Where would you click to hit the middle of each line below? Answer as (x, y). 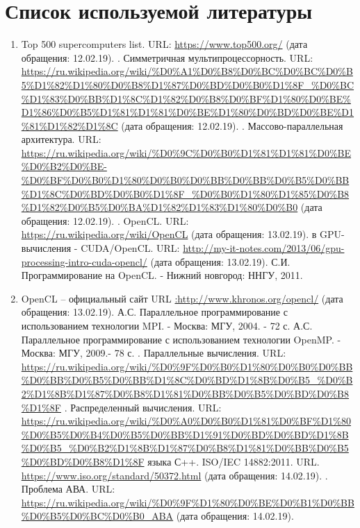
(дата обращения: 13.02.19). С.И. (220, 261)
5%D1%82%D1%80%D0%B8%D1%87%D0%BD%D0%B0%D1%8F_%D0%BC (188, 84)
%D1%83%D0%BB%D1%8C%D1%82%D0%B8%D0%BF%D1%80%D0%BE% (186, 98)
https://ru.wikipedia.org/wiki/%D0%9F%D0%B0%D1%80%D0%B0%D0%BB (187, 366)
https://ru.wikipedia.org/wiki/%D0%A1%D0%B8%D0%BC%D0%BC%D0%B (187, 71)
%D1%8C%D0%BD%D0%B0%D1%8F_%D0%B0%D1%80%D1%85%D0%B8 (185, 193)
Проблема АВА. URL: (68, 489)
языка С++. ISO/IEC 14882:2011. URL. (234, 461)
